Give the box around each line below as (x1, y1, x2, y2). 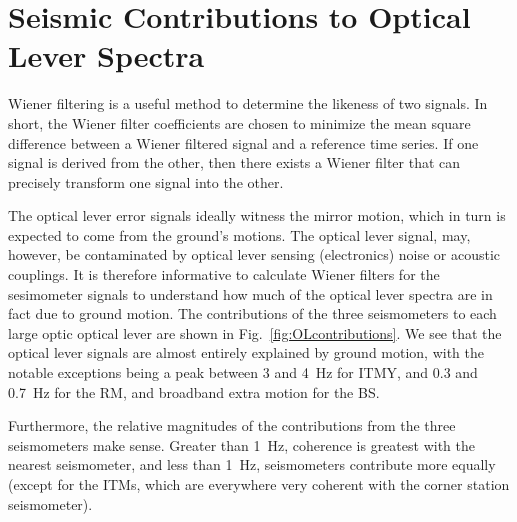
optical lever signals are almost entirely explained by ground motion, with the (8, 342, 485, 363)
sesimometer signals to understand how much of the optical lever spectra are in (8, 283, 493, 304)
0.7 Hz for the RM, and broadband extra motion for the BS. (8, 381, 380, 402)
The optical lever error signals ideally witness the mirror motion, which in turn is (8, 205, 506, 226)
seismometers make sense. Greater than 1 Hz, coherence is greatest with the (8, 434, 475, 455)
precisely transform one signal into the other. (8, 171, 284, 192)
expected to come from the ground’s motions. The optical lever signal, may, (8, 224, 471, 245)
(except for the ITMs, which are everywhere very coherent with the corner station (8, 474, 510, 494)
